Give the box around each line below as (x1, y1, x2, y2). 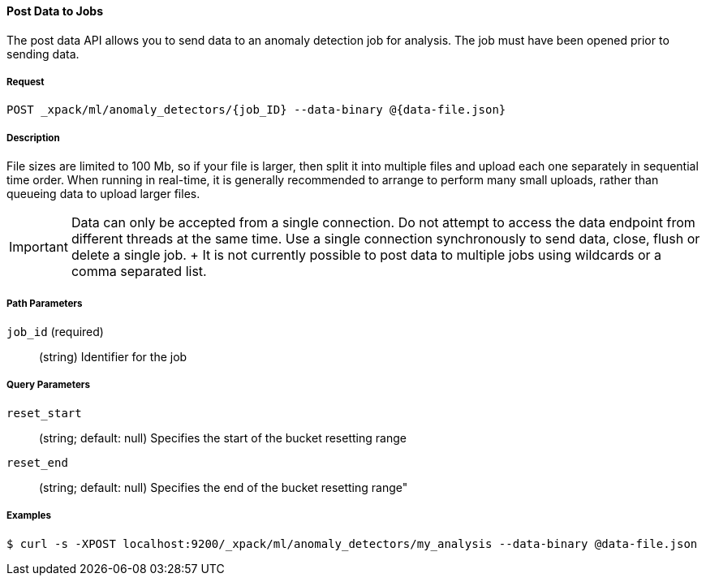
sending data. (6, 46, 80, 61)
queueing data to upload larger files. (6, 187, 200, 201)
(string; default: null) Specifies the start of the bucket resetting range (39, 430, 407, 445)
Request (6, 76, 45, 88)
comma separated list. (71, 263, 207, 280)
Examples (6, 510, 51, 522)
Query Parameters (6, 379, 91, 391)
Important (9, 239, 68, 256)
